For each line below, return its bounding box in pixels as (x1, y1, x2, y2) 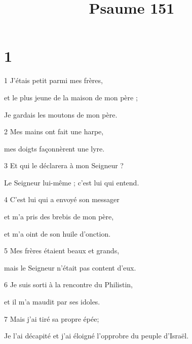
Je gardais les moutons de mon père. (4, 109, 118, 120)
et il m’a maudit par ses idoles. (4, 296, 100, 307)
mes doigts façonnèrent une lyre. (4, 143, 105, 154)
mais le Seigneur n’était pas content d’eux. (4, 262, 136, 273)
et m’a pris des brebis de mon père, (4, 211, 114, 222)
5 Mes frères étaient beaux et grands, (4, 245, 120, 256)
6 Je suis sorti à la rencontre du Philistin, (4, 279, 133, 290)
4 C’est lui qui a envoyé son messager (4, 194, 120, 205)
